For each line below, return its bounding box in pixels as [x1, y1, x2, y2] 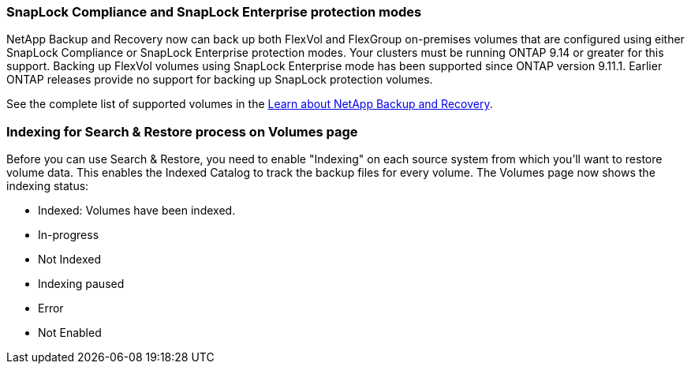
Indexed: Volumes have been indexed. [38, 204, 236, 218]
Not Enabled [38, 326, 102, 340]
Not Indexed [38, 252, 101, 267]
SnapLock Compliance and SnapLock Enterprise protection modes [6, 4, 422, 20]
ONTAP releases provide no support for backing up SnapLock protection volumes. [6, 73, 433, 87]
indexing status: [6, 179, 89, 193]
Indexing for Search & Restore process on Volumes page [6, 123, 358, 140]
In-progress [38, 228, 99, 242]
